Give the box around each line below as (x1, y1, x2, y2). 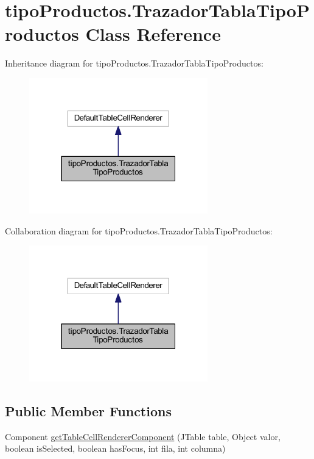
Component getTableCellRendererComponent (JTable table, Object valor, (5, 430, 281, 443)
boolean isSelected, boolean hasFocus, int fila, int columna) (5, 442, 226, 455)
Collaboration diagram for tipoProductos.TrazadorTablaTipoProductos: (5, 224, 273, 237)
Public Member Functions (5, 401, 172, 420)
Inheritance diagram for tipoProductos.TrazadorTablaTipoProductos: (5, 57, 263, 70)
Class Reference (85, 21, 221, 46)
